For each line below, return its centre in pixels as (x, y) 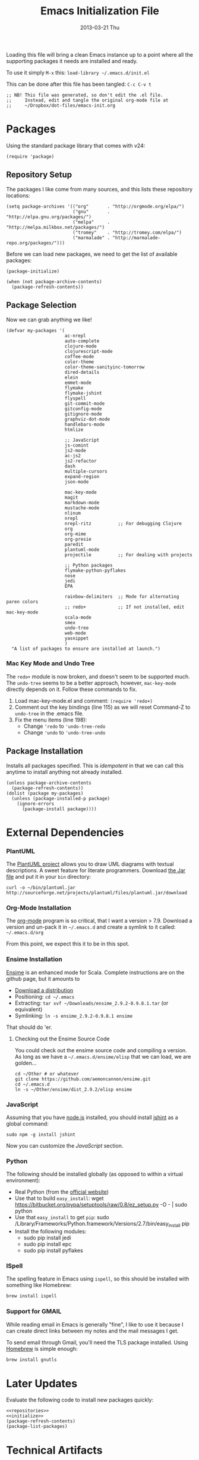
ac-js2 (73, 455)
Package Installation (45, 751)
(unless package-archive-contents (49, 783)
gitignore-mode (83, 414)
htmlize (74, 430)
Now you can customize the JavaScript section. (65, 1145)
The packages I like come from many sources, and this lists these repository (99, 189)
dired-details (82, 372)
